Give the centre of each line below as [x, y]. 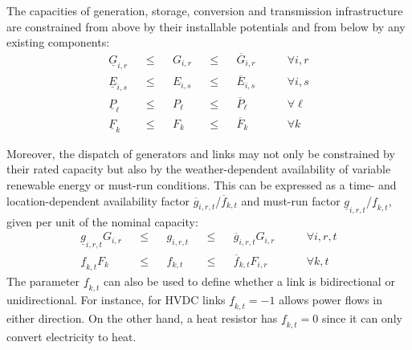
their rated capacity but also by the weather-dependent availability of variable [199, 169]
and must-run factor [291, 200]
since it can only [362, 317]
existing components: [58, 42]
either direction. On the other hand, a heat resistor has [142, 317]
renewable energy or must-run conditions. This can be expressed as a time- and [202, 185]
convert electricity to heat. [71, 336]
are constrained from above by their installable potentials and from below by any [206, 26]
